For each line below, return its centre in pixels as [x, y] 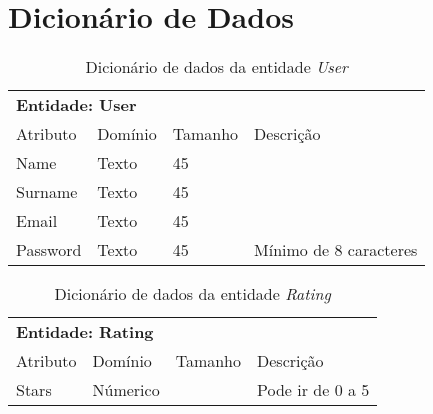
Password [49, 250]
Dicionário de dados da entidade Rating [192, 294]
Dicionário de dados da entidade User [216, 67]
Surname [47, 192]
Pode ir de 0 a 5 [313, 390]
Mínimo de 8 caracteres [336, 250]
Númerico [126, 390]
